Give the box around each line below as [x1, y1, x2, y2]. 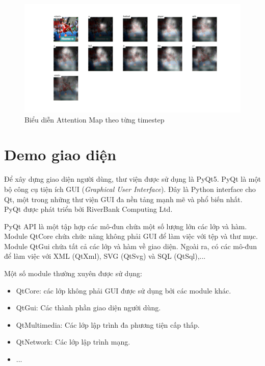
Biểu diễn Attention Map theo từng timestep [24, 114, 165, 125]
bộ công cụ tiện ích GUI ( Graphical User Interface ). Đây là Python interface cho [4, 183, 256, 194]
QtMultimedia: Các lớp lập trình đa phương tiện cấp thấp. [16, 319, 200, 330]
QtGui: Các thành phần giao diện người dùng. [16, 302, 161, 313]
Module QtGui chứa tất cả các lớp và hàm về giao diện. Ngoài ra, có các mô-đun [4, 240, 257, 251]
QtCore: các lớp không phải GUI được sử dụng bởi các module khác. [16, 285, 231, 296]
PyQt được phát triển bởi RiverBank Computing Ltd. [4, 204, 173, 214]
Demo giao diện [4, 144, 117, 165]
